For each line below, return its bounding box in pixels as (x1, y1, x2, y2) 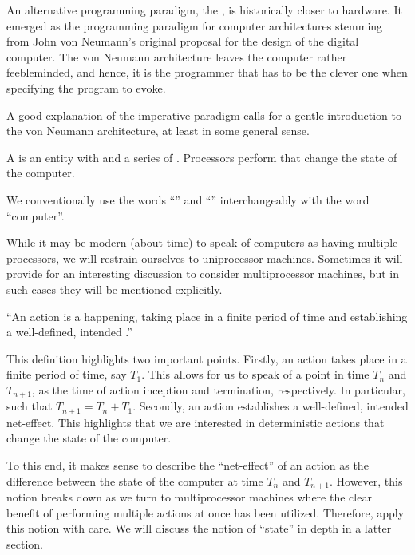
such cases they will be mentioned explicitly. (6, 280, 223, 297)
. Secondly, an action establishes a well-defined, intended (132, 398, 409, 414)
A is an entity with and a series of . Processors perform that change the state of (6, 149, 397, 165)
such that (6, 398, 53, 414)
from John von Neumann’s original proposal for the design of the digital (6, 33, 359, 50)
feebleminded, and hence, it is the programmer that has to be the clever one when (6, 64, 408, 81)
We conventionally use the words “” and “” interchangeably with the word (6, 191, 370, 208)
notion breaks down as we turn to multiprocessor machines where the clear (6, 489, 372, 505)
